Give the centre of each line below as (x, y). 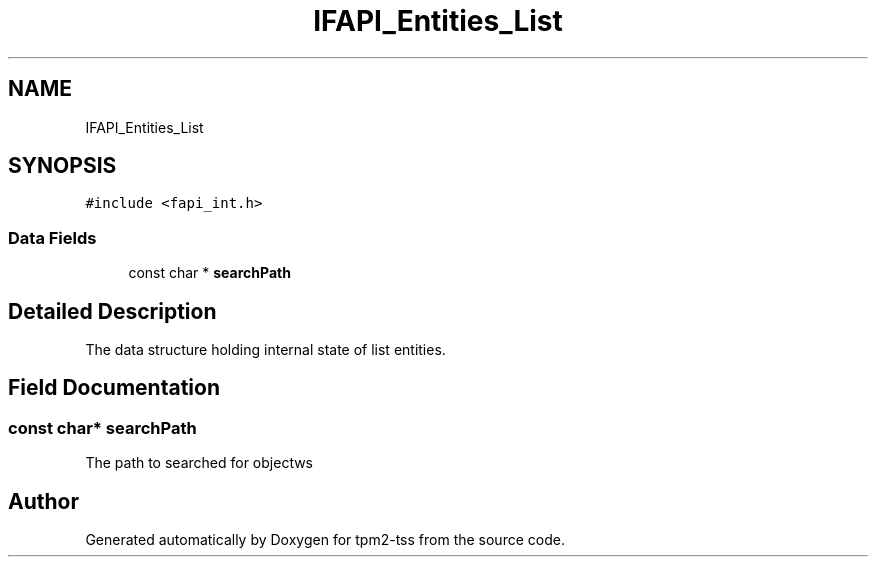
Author (43, 501)
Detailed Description (112, 311)
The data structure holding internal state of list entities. (265, 350)
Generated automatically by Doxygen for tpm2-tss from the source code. (325, 540)
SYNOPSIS (62, 166)
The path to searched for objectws (199, 463)
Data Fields (52, 237)
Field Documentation (114, 388)
